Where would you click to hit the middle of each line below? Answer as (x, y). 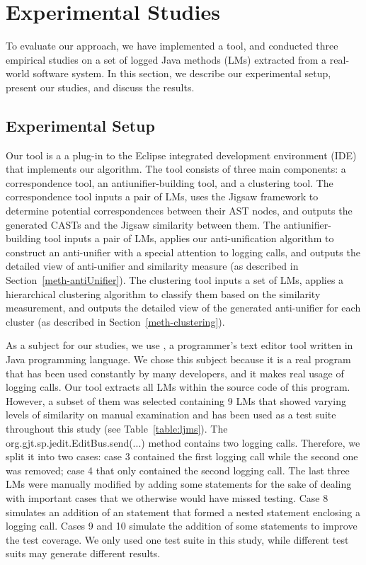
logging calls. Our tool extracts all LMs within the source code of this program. (178, 387)
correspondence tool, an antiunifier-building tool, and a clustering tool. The (170, 182)
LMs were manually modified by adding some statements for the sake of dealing (179, 484)
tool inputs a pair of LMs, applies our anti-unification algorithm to (189, 238)
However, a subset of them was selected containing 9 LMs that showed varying (176, 400)
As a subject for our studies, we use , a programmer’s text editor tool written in (179, 345)
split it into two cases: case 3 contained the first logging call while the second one (182, 456)
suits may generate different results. (83, 553)
